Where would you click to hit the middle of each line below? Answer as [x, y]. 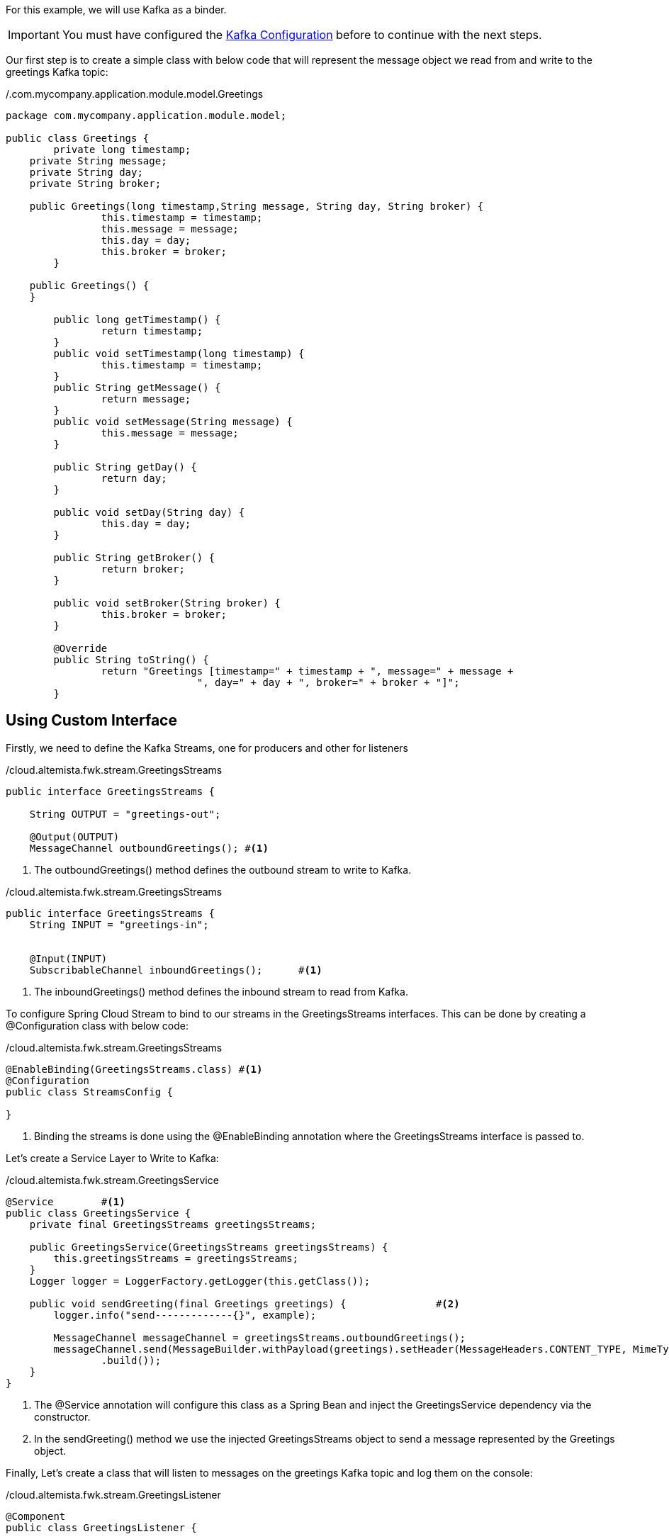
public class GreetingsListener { [101, 1527]
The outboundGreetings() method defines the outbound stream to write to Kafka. [223, 869]
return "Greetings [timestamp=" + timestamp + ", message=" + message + [307, 671]
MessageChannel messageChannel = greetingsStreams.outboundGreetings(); [260, 1337]
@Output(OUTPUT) [74, 836]
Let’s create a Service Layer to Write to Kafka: [112, 1158]
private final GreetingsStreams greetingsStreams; [173, 1224]
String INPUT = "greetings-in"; [119, 924]
